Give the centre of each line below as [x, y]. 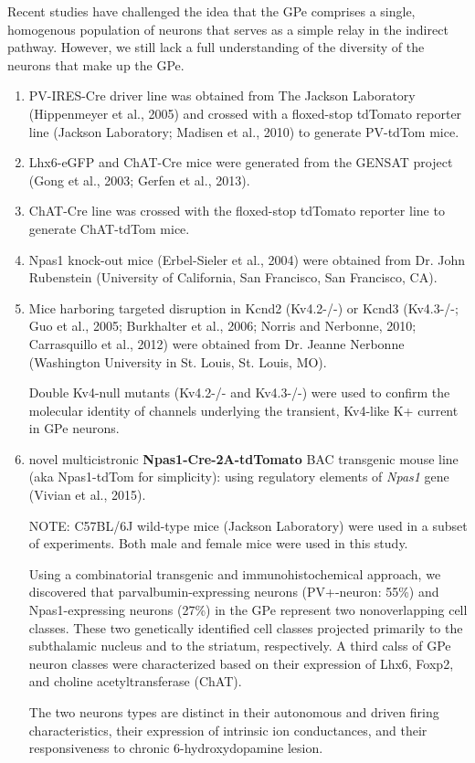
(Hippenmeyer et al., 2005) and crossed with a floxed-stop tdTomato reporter [245, 113]
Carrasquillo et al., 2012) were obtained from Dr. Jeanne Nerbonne [216, 343]
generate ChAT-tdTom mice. [109, 228]
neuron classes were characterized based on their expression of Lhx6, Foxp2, [241, 663]
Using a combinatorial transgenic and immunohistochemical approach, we [235, 573]
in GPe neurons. [74, 428]
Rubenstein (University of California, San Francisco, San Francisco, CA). [233, 277]
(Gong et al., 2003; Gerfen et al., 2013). [139, 180]
